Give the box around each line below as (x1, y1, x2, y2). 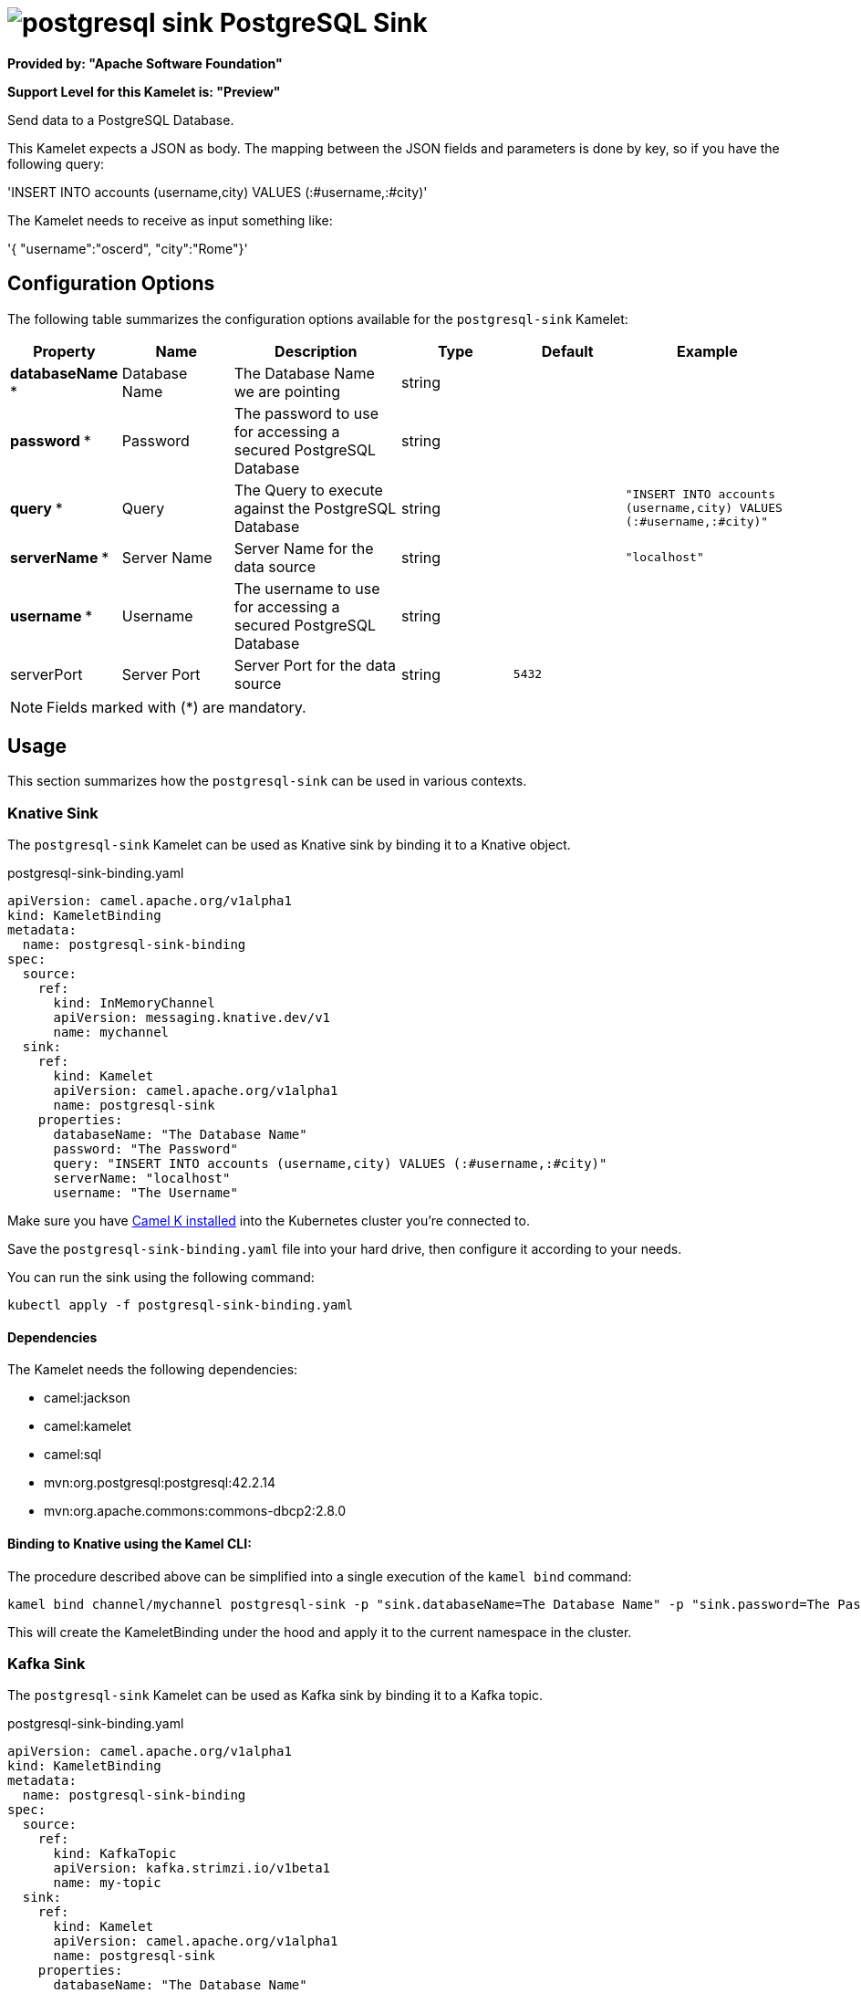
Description (275, 341, 358, 360)
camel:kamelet (44, 1418, 131, 1435)
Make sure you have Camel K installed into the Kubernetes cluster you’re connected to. (7, 1213, 530, 1229)
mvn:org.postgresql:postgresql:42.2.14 (44, 1475, 275, 1491)
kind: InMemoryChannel (53, 996, 215, 1011)
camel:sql (44, 1446, 102, 1463)
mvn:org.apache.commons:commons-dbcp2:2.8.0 (44, 1503, 347, 1519)
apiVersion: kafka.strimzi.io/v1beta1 (53, 1861, 331, 1876)
